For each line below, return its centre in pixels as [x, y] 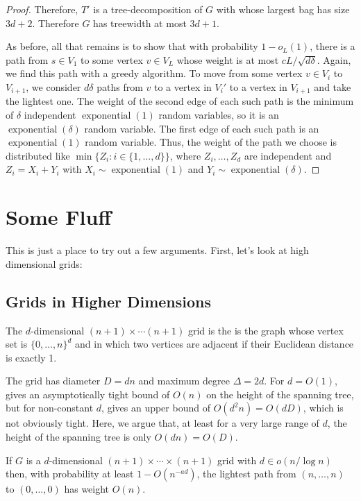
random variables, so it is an [219, 115]
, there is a [333, 46]
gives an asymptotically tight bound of [88, 394]
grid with [237, 460]
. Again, [334, 59]
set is [17, 344]
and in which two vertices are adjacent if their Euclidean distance [215, 344]
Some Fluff [59, 217]
